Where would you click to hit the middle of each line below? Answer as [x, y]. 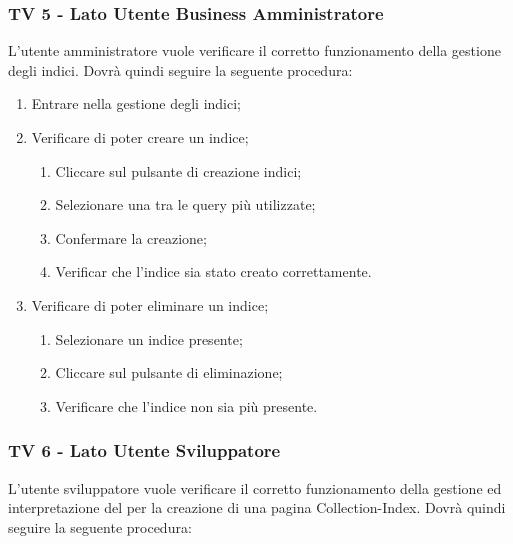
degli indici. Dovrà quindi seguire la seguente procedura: [180, 69]
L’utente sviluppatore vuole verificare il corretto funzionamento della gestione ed [255, 487]
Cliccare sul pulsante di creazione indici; [178, 170]
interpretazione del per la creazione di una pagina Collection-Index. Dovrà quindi [257, 507]
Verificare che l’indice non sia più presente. [186, 405]
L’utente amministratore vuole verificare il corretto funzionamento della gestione [254, 50]
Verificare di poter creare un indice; [140, 137]
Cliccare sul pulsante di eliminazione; [169, 372]
